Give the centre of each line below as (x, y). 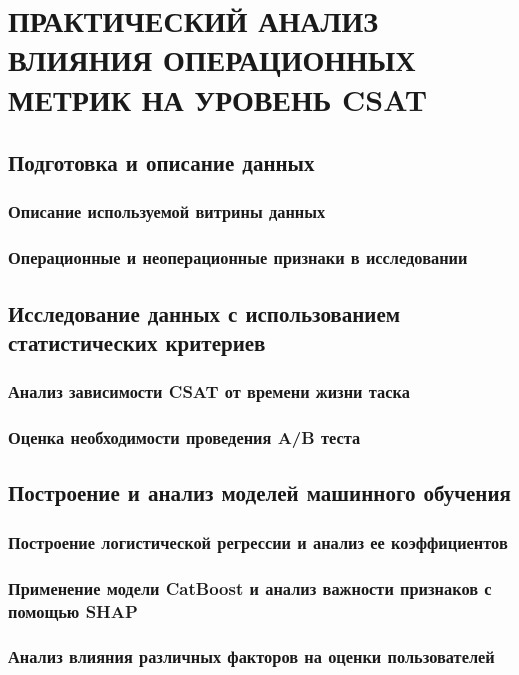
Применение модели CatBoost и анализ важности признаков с (250, 587)
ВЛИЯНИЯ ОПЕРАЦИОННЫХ (212, 59)
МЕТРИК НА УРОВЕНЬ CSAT (218, 98)
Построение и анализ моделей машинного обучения (259, 492)
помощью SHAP (73, 610)
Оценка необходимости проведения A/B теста (184, 437)
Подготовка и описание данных (161, 162)
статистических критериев (137, 342)
